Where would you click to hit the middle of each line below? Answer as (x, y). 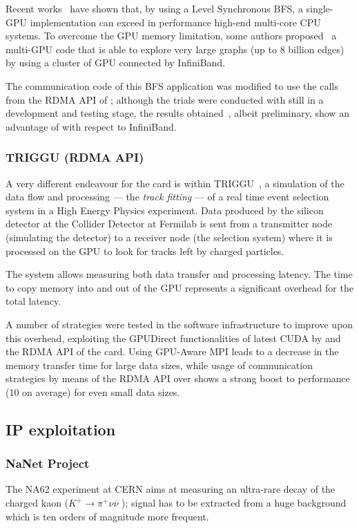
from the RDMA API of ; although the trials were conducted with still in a (165, 99)
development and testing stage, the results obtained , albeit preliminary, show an (177, 113)
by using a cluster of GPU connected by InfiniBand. (116, 63)
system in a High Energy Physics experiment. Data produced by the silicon (165, 210)
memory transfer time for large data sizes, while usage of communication (159, 365)
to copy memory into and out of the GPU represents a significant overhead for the (179, 287)
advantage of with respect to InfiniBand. (91, 126)
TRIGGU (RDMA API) (75, 157)
